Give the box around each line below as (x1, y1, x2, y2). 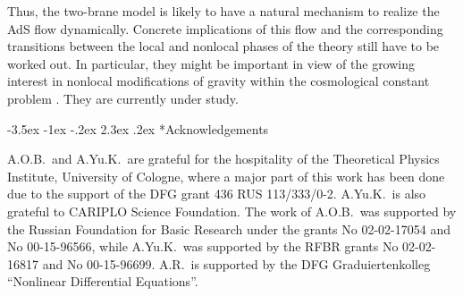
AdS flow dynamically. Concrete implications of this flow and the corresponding (7, 19, 443, 38)
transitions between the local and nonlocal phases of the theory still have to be (7, 37, 440, 55)
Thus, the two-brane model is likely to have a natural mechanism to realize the (7, 2, 440, 20)
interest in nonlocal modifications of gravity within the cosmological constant (7, 72, 430, 90)
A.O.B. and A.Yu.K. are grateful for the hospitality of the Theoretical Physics (7, 149, 440, 168)
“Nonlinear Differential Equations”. (7, 272, 198, 291)
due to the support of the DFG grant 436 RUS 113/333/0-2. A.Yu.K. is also (7, 184, 426, 203)
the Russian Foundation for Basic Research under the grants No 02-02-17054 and (7, 219, 450, 238)
